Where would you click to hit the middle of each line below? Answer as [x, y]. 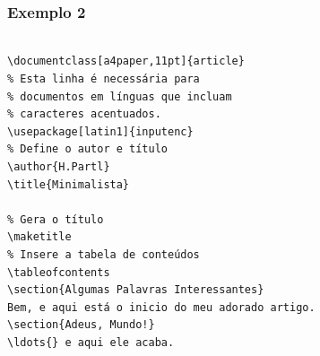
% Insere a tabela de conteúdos [104, 254]
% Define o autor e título [87, 149]
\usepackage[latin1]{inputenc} [100, 131]
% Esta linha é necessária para [104, 79]
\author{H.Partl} [59, 167]
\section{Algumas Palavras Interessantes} [136, 290]
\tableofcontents [59, 272]
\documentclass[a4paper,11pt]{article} [126, 61]
